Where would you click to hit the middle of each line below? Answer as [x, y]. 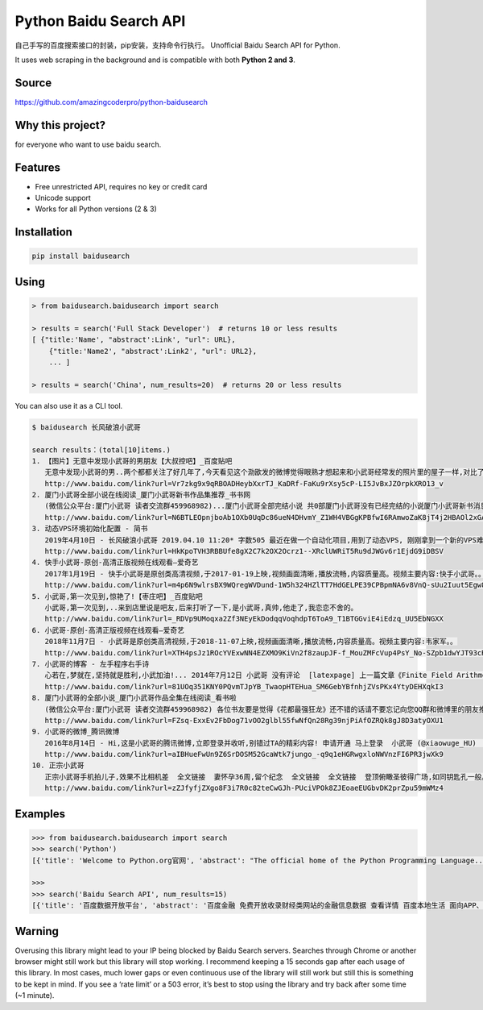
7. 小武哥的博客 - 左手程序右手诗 [91, 664]
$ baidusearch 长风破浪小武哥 [86, 427]
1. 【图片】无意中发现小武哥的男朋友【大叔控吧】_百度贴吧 [132, 461]
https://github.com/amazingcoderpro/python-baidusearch [111, 102]
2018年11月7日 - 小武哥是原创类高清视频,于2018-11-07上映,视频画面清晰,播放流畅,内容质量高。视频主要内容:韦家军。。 [251, 642]
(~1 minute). [35, 995]
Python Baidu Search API [100, 21]
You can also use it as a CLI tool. [69, 405]
